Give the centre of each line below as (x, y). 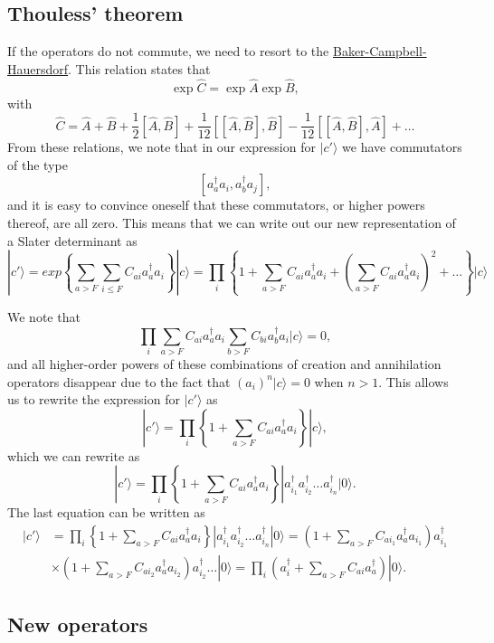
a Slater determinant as (72, 240)
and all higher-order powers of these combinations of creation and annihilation (224, 363)
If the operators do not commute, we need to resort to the (168, 51)
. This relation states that (139, 68)
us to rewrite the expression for (94, 399)
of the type (38, 164)
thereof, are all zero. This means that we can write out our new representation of (232, 223)
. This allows (413, 381)
